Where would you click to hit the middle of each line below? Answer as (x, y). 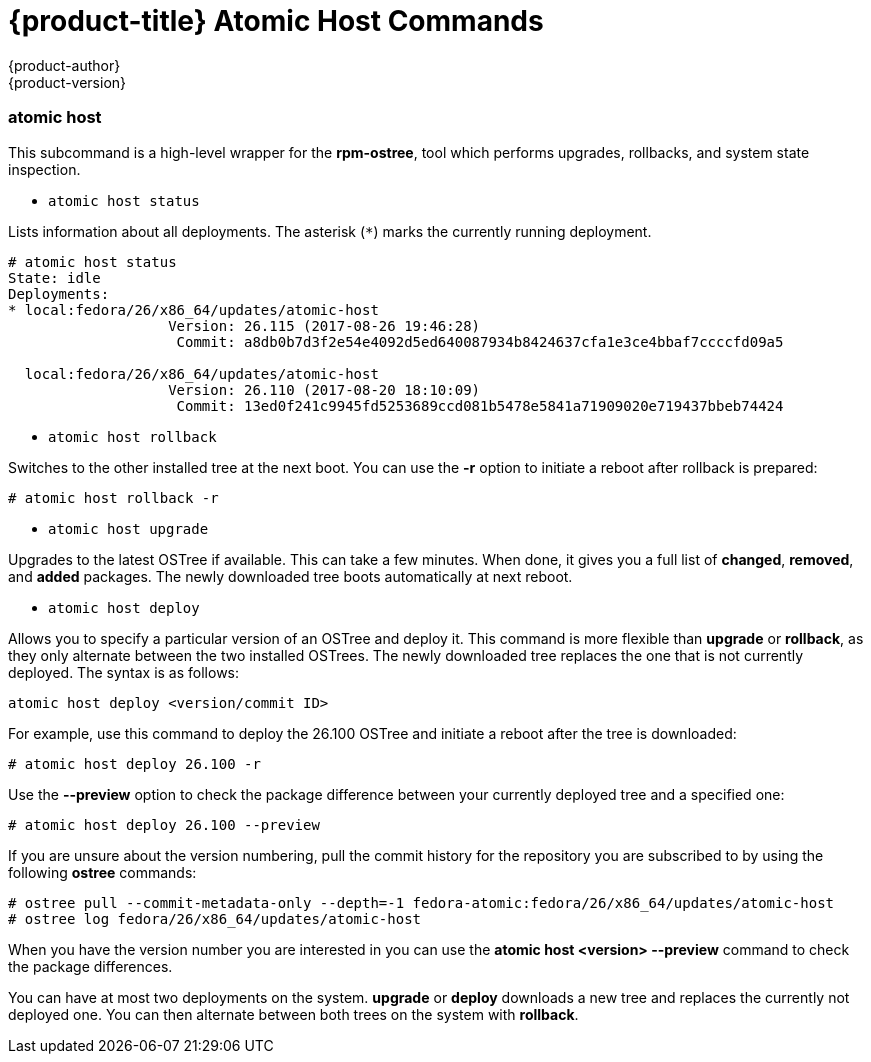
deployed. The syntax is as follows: (124, 672)
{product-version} (67, 82)
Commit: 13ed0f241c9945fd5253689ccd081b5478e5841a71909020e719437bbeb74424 (480, 405)
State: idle (54, 277)
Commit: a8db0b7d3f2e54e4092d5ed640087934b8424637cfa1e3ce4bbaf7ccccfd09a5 (480, 341)
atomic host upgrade (128, 528)
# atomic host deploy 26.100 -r (134, 763)
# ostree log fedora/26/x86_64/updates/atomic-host (215, 918)
